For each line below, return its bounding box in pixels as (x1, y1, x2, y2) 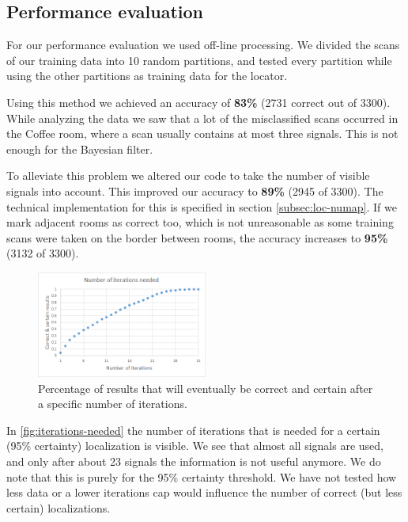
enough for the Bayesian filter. (6, 140, 153, 157)
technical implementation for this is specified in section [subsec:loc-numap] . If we (6, 198, 397, 215)
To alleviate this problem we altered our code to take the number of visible (6, 167, 370, 184)
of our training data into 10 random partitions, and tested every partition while (6, 51, 392, 68)
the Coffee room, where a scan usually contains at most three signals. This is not (6, 125, 399, 142)
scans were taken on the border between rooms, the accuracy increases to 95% (6, 229, 388, 246)
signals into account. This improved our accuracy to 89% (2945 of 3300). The (6, 182, 383, 199)
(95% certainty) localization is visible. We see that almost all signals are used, (6, 437, 383, 454)
